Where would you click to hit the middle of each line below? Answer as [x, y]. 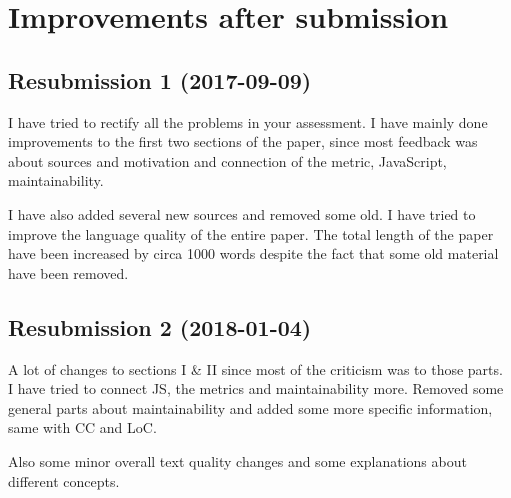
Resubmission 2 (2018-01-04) [160, 326]
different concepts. [64, 480]
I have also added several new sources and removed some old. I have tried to [242, 213]
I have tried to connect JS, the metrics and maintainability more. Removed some [256, 388]
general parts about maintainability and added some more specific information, [250, 407]
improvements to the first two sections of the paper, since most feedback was [243, 141]
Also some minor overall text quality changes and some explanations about [237, 460]
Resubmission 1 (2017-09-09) [160, 79]
